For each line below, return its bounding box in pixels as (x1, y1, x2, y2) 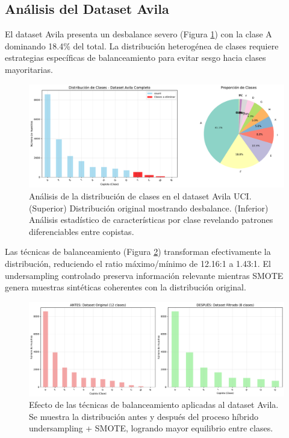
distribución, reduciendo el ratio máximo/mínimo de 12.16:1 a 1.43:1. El (5, 257, 271, 269)
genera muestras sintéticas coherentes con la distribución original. (5, 281, 246, 293)
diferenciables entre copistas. (29, 225, 134, 237)
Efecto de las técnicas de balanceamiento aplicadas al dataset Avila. (29, 398, 279, 411)
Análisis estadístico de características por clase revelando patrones (29, 213, 273, 226)
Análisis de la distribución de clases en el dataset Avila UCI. (29, 190, 252, 202)
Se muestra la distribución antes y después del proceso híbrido (29, 410, 258, 422)
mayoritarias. (5, 63, 53, 75)
